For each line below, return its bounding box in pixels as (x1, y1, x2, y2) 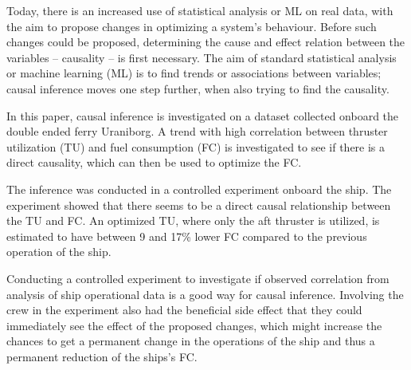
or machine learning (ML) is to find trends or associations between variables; (6, 65, 382, 81)
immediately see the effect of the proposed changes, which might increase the (6, 317, 382, 333)
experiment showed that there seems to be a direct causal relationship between (6, 196, 391, 213)
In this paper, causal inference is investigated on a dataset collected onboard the (6, 107, 399, 124)
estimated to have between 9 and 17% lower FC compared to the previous (6, 227, 367, 244)
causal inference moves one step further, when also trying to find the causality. (6, 80, 389, 96)
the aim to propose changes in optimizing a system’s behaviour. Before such (6, 18, 377, 34)
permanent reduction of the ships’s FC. (6, 348, 198, 364)
